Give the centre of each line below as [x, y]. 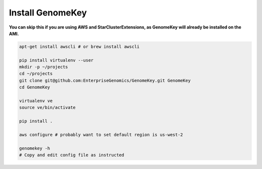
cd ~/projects [36, 74]
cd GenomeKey [35, 87]
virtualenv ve [36, 101]
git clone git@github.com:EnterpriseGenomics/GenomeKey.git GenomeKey [105, 80]
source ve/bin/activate [48, 108]
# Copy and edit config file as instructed [72, 155]
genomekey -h [35, 148]
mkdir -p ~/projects [43, 67]
